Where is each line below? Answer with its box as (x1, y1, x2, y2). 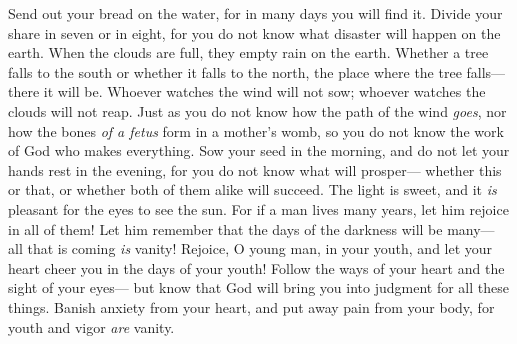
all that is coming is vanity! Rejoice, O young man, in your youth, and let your (8, 238, 493, 259)
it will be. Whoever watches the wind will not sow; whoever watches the (43, 81, 486, 102)
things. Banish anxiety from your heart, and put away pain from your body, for (8, 296, 495, 317)
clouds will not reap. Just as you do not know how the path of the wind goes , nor (8, 100, 507, 121)
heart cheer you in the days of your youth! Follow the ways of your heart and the (8, 257, 505, 278)
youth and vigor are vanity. (8, 316, 175, 337)
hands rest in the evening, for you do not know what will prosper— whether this (8, 159, 502, 180)
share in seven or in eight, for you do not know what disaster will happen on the (8, 22, 501, 43)
